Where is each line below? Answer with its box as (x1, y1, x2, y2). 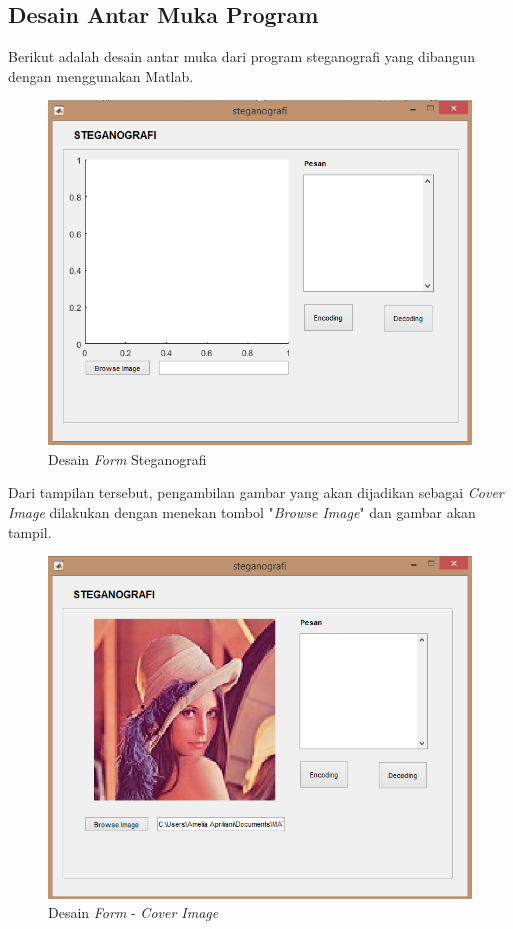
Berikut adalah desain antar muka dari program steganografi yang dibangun (8, 46, 475, 67)
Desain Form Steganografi (48, 448, 207, 469)
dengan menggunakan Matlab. (8, 65, 194, 86)
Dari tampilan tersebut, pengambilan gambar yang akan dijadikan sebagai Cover (8, 482, 504, 503)
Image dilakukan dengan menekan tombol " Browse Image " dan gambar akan (8, 502, 476, 523)
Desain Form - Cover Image (48, 902, 219, 923)
